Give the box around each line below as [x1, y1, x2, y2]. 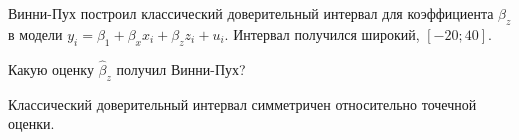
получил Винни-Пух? [116, 58, 246, 79]
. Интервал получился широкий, [224, 23, 420, 44]
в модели [8, 23, 63, 44]
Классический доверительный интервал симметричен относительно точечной [8, 93, 477, 114]
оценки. [8, 113, 55, 134]
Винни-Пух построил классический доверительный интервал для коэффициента [8, 3, 494, 23]
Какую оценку [8, 58, 94, 79]
